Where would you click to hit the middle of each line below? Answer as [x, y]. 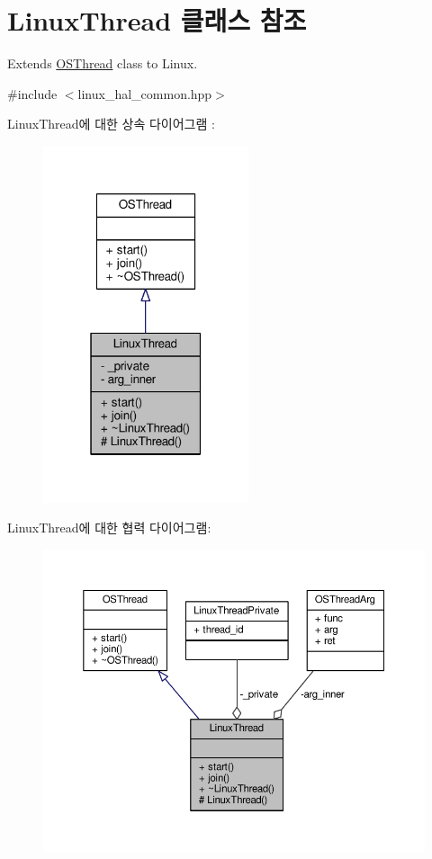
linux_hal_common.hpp [145, 93]
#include [32, 93]
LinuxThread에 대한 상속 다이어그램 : [111, 124]
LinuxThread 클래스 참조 [157, 20]
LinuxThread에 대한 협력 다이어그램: [109, 528]
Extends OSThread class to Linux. [103, 63]
